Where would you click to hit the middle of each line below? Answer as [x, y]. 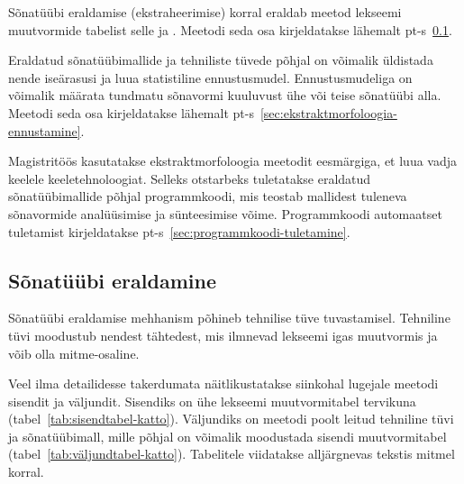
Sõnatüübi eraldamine [112, 280]
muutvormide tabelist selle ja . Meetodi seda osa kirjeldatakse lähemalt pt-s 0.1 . [230, 29]
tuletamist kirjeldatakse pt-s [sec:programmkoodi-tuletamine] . [179, 231]
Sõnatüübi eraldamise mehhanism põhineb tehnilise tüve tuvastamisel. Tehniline [229, 318]
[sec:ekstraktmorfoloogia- [328, 112]
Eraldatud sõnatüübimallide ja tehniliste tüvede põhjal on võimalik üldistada [221, 60]
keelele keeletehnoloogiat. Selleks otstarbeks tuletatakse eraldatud [190, 178]
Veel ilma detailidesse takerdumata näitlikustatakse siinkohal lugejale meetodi [223, 384]
